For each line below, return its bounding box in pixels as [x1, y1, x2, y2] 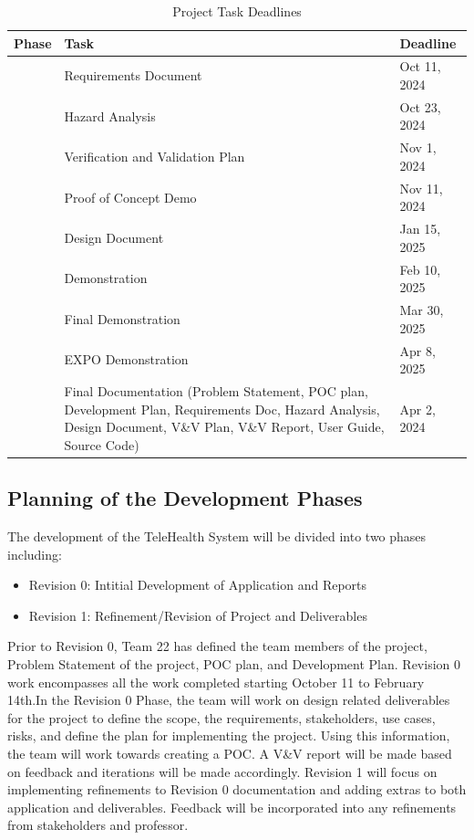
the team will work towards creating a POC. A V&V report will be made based [7, 743, 452, 762]
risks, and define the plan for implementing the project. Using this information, [7, 726, 450, 745]
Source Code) [64, 435, 139, 454]
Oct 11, [399, 57, 441, 76]
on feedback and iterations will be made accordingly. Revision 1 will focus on [7, 761, 438, 781]
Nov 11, [399, 178, 443, 197]
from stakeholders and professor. [7, 815, 189, 835]
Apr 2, [399, 399, 436, 418]
